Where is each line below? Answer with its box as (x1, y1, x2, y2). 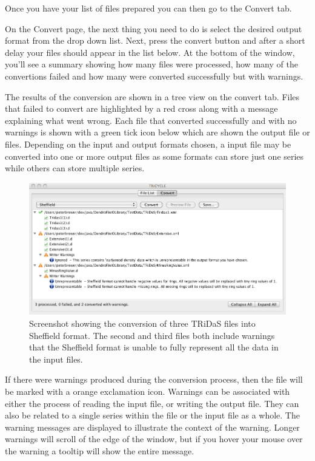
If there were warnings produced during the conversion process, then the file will (5, 373, 303, 386)
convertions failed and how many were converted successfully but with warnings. (5, 69, 303, 82)
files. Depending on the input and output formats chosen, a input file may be (5, 137, 291, 150)
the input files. (29, 352, 83, 365)
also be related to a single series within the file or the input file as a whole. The (5, 409, 300, 422)
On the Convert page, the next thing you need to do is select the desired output (5, 22, 302, 35)
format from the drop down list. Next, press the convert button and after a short (5, 34, 305, 47)
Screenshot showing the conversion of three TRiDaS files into (29, 317, 256, 330)
